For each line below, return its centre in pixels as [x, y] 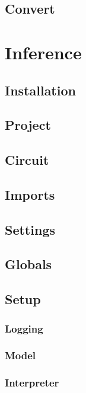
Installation [40, 90]
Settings [30, 229]
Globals [28, 264]
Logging [24, 328]
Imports [30, 194]
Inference [43, 52]
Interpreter [32, 383]
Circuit [27, 160]
